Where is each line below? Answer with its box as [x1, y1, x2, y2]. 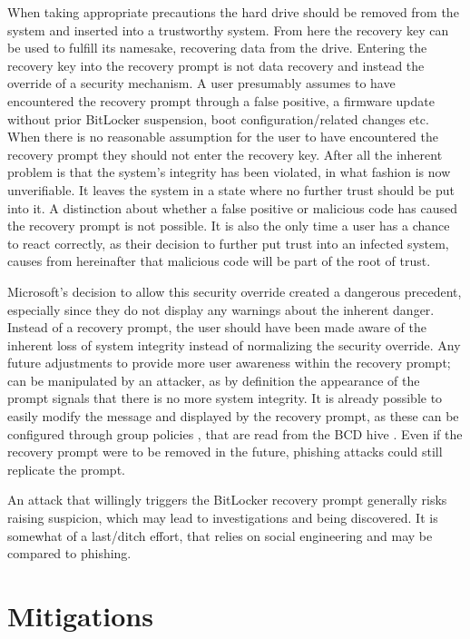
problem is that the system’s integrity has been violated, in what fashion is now [7, 162, 451, 182]
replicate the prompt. [7, 459, 125, 478]
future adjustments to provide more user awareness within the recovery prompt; [7, 353, 451, 372]
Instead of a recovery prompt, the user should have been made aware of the [7, 318, 426, 337]
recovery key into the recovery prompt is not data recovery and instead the [7, 55, 425, 74]
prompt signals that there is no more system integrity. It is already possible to [7, 388, 443, 408]
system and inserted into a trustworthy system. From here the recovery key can [7, 20, 449, 39]
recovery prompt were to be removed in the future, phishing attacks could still [7, 442, 443, 461]
